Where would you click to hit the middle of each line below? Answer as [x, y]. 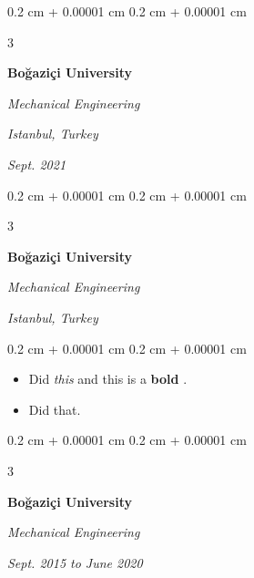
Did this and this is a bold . [108, 379]
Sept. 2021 [37, 164]
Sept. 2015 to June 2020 [75, 562]
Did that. [55, 409]
